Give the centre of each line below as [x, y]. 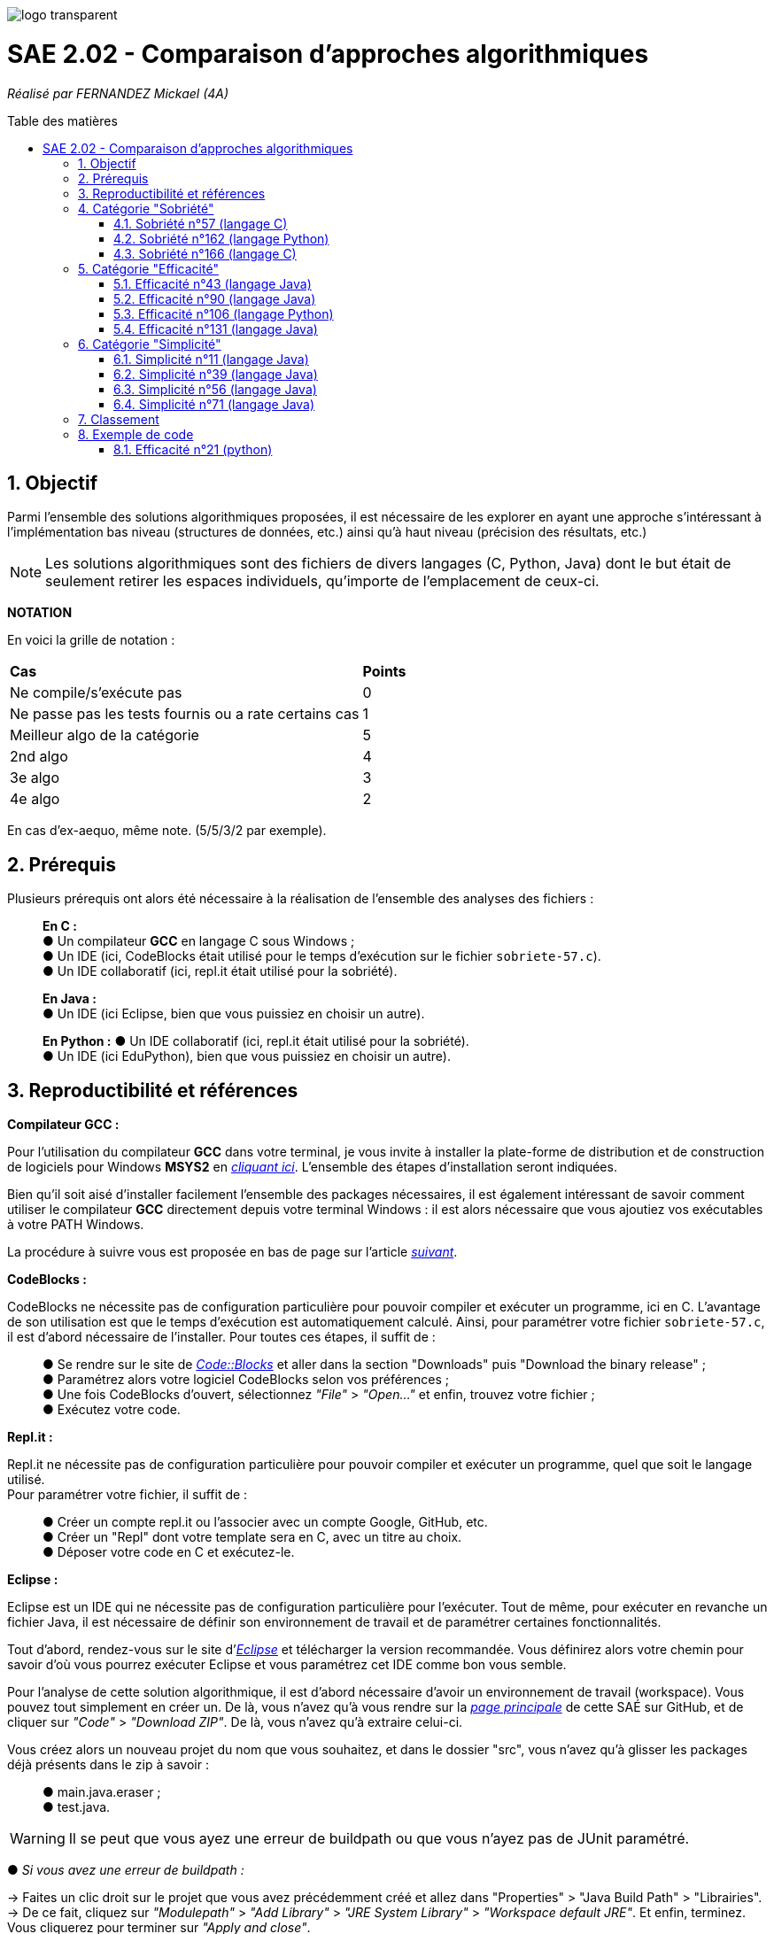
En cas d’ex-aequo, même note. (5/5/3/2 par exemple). [167, 831]
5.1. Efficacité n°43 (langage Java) [213, 283]
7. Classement [119, 419]
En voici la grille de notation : [91, 640]
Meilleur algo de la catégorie [104, 735]
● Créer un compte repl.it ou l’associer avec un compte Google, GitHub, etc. [265, 1522]
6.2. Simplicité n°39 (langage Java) [216, 374]
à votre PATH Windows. [76, 1225]
